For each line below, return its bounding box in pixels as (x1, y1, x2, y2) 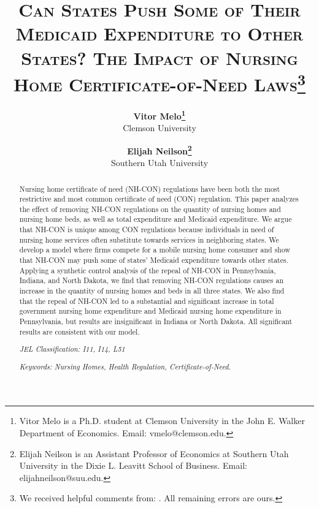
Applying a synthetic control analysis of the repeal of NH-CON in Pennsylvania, (19, 265, 276, 275)
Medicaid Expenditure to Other (15, 21, 304, 46)
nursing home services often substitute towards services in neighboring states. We (19, 234, 279, 245)
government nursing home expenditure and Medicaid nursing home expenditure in (19, 306, 282, 316)
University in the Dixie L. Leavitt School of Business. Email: (19, 459, 247, 472)
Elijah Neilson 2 (127, 142, 192, 157)
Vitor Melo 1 (133, 108, 186, 122)
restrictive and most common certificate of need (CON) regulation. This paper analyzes (19, 194, 299, 204)
